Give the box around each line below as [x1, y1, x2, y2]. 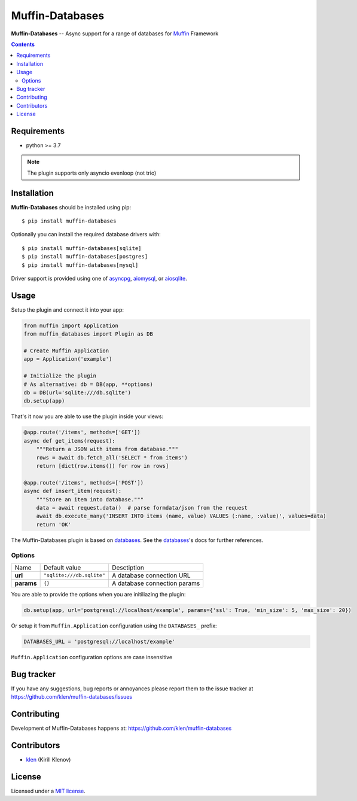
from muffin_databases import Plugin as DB [23, 331, 154, 337]
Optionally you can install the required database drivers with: [11, 231, 161, 238]
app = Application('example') [23, 356, 112, 363]
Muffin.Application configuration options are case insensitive [11, 653, 173, 660]
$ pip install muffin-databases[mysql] [22, 261, 139, 269]
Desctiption [111, 563, 145, 571]
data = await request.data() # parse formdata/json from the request [36, 504, 248, 511]
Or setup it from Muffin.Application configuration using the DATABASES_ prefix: [11, 622, 218, 629]
